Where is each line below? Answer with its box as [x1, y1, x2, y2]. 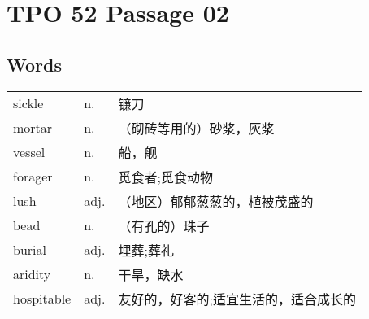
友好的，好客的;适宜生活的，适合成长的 [118, 289, 356, 308]
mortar [13, 118, 53, 138]
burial [13, 240, 46, 260]
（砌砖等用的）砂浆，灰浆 [118, 118, 275, 138]
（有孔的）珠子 [118, 216, 210, 235]
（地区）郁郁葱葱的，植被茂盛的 [118, 191, 314, 211]
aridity [13, 264, 51, 284]
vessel [13, 142, 46, 162]
